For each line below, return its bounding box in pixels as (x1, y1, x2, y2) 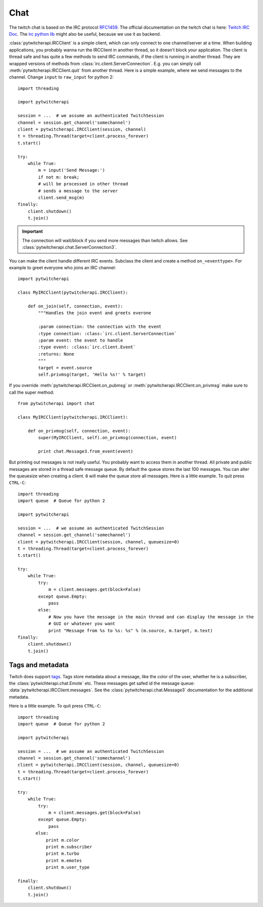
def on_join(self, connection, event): (27, 303, 123, 309)
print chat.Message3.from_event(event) (38, 448, 133, 454)
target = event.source (38, 365, 93, 370)
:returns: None (38, 351, 75, 357)
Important (22, 228, 43, 234)
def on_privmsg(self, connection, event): (27, 428, 131, 434)
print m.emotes (45, 858, 82, 863)
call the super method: (9, 389, 55, 395)
